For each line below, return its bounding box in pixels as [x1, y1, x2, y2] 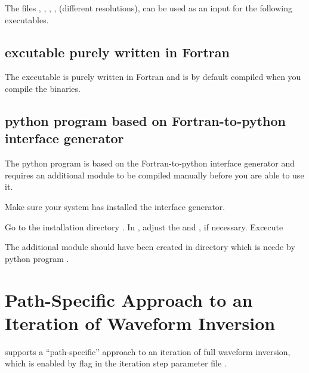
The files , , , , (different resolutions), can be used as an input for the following [5, 2, 292, 14]
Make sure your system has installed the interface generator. [5, 200, 225, 212]
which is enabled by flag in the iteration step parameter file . [5, 357, 227, 369]
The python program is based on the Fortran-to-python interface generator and [5, 157, 295, 169]
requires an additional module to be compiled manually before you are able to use [5, 168, 304, 181]
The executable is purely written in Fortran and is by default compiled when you [5, 70, 301, 83]
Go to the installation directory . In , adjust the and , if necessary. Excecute [5, 220, 283, 233]
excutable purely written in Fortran [5, 42, 230, 61]
